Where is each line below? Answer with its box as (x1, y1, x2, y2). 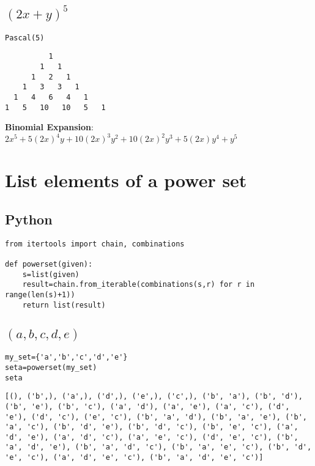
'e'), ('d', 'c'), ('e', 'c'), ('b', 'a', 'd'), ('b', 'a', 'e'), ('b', (5, 412, 307, 421)
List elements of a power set (5, 168, 247, 193)
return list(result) (22, 300, 106, 309)
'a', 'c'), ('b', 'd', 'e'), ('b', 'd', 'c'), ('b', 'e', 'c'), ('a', (5, 423, 298, 432)
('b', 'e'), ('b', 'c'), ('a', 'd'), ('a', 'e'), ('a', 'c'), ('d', (5, 402, 290, 411)
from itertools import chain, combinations (5, 239, 185, 248)
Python (5, 210, 53, 229)
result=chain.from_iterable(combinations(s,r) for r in (22, 280, 255, 289)
